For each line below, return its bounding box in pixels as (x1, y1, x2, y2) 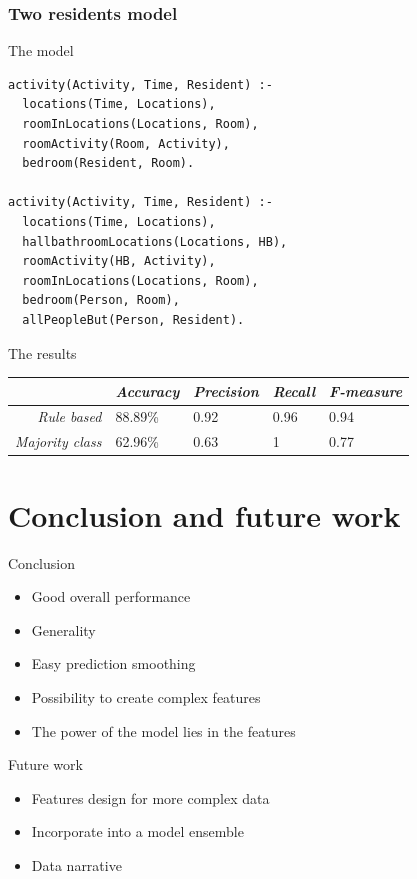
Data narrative (31, 854, 122, 875)
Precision (193, 380, 259, 401)
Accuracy (115, 380, 180, 401)
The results (8, 342, 77, 363)
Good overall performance (31, 586, 191, 607)
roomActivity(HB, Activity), (22, 254, 216, 269)
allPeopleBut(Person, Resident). (22, 312, 245, 327)
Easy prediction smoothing (31, 653, 196, 674)
